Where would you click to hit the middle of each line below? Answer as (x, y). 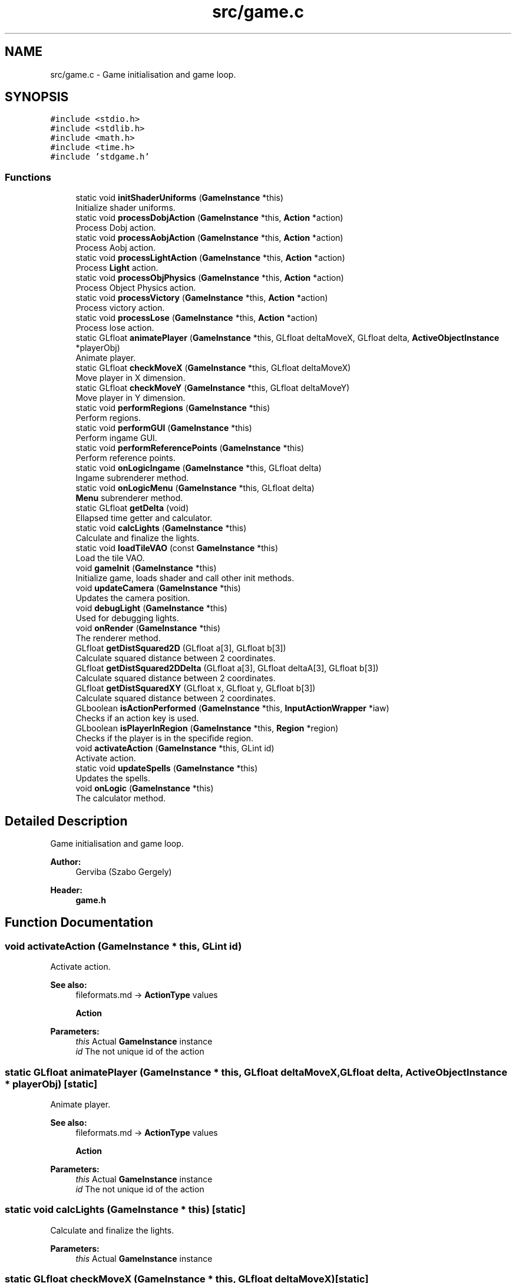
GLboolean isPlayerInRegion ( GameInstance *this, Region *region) (207, 728)
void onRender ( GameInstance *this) (148, 628)
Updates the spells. (113, 778)
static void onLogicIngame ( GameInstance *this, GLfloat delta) (199, 468)
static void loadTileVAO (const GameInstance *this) (177, 548)
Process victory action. (120, 308)
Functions (28, 177)
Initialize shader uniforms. (125, 208)
